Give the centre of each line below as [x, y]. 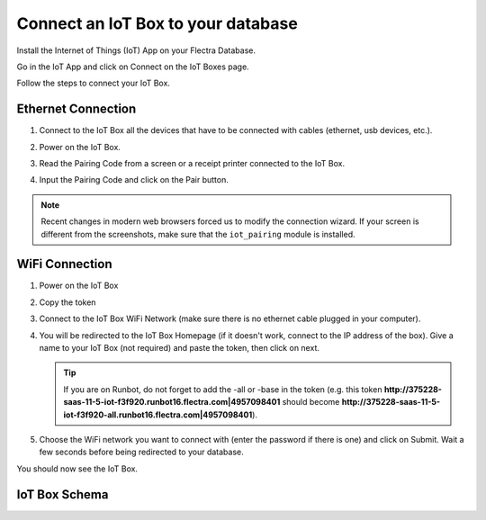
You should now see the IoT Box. [77, 469]
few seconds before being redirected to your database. [141, 452]
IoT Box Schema [63, 494]
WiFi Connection [64, 264]
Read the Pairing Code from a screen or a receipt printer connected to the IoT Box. [192, 164]
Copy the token [67, 302]
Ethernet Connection [76, 109]
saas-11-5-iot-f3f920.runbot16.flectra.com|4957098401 [172, 402]
